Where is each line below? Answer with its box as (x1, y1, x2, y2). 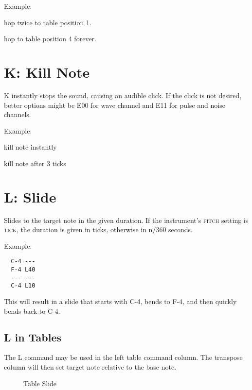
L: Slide (4, 187, 56, 206)
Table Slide (23, 378, 57, 388)
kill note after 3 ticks (4, 158, 66, 168)
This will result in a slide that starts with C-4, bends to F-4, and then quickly (4, 296, 237, 306)
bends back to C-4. (4, 305, 60, 316)
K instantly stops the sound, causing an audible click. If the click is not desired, (4, 90, 242, 100)
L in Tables (4, 329, 61, 344)
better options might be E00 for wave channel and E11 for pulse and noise (4, 100, 225, 110)
